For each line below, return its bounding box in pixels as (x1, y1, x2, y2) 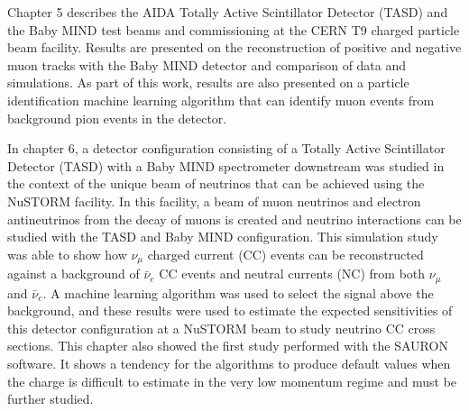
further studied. (7, 389, 94, 408)
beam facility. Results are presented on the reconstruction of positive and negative (7, 38, 462, 57)
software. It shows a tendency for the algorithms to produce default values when (7, 354, 451, 372)
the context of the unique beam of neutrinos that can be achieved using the (7, 174, 425, 193)
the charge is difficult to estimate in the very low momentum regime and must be (7, 371, 457, 390)
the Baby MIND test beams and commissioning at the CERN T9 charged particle (7, 20, 460, 39)
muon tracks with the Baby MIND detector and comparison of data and (7, 55, 407, 74)
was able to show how (7, 244, 127, 263)
